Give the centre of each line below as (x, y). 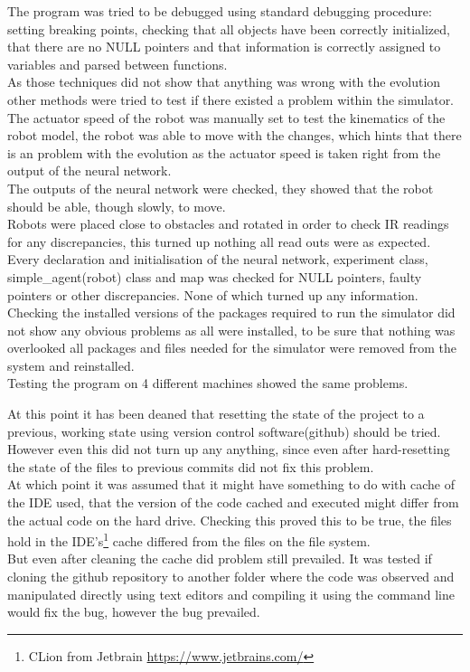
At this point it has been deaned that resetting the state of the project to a (216, 414)
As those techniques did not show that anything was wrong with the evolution (224, 82)
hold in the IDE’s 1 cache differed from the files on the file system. (189, 539)
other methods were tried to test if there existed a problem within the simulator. (231, 99)
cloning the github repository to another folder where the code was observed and (231, 577)
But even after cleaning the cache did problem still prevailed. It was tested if (220, 558)
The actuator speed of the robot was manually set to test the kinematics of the (226, 117)
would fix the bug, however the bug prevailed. (134, 612)
